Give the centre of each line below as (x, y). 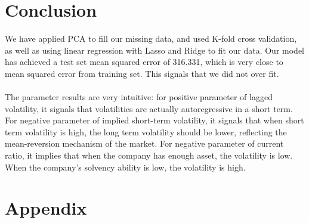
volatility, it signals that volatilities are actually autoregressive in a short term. (149, 108)
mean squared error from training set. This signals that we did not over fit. (142, 73)
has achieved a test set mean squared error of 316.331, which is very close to (144, 62)
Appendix (46, 208)
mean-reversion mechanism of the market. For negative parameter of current (144, 143)
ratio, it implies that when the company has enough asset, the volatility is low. (149, 155)
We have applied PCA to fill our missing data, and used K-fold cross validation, (151, 38)
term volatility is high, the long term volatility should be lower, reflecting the (146, 131)
